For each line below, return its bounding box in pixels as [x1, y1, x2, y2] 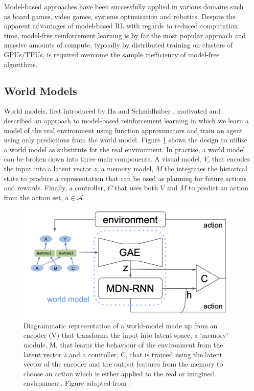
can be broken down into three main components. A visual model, [4, 154, 202, 164]
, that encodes [208, 154, 250, 164]
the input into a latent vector [4, 163, 92, 173]
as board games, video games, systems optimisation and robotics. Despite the [4, 11, 236, 21]
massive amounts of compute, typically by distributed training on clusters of [4, 40, 233, 50]
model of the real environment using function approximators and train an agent [4, 125, 243, 135]
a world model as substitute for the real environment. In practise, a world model [4, 144, 245, 154]
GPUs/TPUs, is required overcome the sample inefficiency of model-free [4, 49, 220, 59]
